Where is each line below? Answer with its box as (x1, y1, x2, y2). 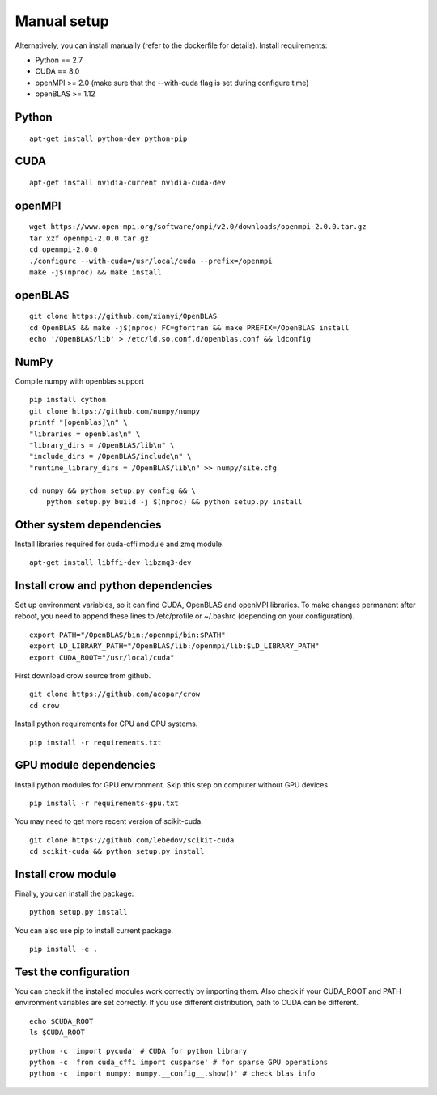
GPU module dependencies (15, 758, 155, 772)
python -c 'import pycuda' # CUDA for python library (29, 1046, 247, 1055)
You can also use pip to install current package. (15, 925, 174, 935)
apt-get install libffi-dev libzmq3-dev (29, 558, 192, 567)
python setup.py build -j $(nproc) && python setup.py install (45, 497, 303, 506)
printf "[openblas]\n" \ (29, 418, 128, 427)
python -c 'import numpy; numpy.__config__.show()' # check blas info (29, 1069, 316, 1078)
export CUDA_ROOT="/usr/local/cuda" (29, 652, 175, 662)
